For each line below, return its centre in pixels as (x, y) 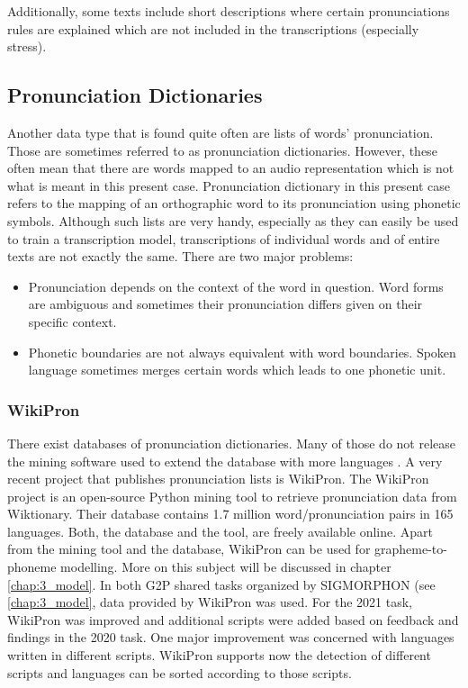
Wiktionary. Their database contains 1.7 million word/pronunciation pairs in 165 (230, 514)
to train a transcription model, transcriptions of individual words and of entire (224, 238)
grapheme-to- (411, 549)
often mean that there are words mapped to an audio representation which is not (231, 168)
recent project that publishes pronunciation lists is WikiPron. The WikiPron (218, 479)
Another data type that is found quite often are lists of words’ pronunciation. (220, 132)
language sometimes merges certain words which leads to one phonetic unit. (237, 370)
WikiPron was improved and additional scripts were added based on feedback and (233, 619)
